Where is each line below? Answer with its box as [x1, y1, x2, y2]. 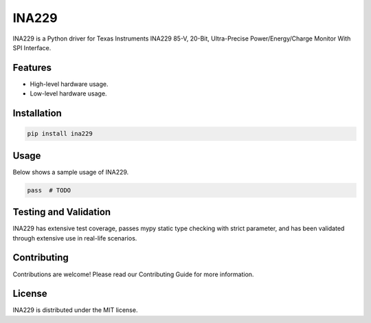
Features [12, 62, 52, 74]
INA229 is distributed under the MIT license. [12, 306, 138, 314]
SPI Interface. [12, 43, 52, 52]
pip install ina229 [27, 130, 93, 137]
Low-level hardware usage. [30, 89, 107, 98]
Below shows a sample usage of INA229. [12, 168, 129, 176]
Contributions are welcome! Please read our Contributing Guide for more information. [12, 270, 254, 278]
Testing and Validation [12, 206, 111, 218]
